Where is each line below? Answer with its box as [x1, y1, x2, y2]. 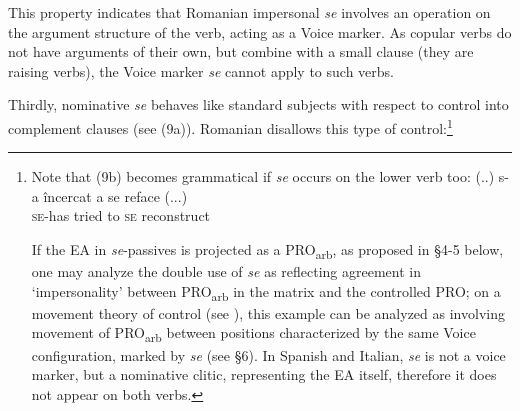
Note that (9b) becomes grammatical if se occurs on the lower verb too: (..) [31, 166, 495, 187]
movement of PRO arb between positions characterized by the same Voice [31, 322, 476, 346]
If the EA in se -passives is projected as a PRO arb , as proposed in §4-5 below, [31, 239, 504, 262]
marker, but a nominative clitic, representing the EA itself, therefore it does [31, 364, 497, 385]
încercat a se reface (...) [43, 185, 188, 206]
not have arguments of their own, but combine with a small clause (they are [8, 41, 474, 62]
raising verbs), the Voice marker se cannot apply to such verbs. [8, 60, 395, 81]
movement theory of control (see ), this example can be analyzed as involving [31, 302, 505, 323]
